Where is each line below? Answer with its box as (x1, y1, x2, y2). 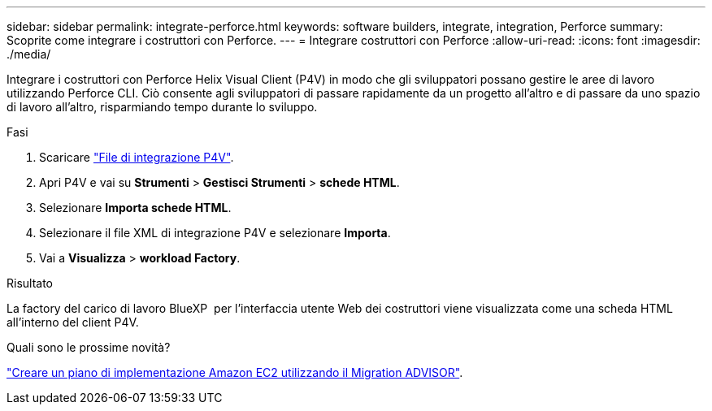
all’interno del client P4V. (7, 315, 139, 329)
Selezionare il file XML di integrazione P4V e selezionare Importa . (39, 226, 391, 240)
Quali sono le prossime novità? (7, 340, 171, 354)
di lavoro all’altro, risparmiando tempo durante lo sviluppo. (7, 100, 318, 114)
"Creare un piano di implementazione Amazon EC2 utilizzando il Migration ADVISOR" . (7, 366, 463, 379)
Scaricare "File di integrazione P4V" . (39, 150, 234, 164)
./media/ (7, 47, 51, 61)
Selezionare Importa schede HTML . (39, 201, 232, 214)
